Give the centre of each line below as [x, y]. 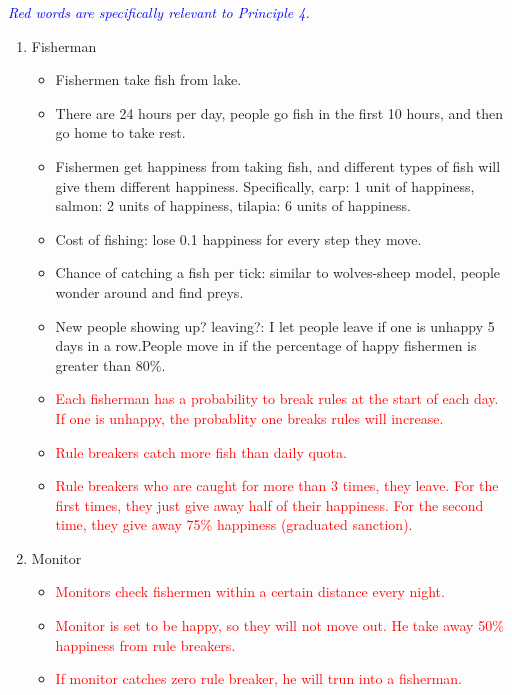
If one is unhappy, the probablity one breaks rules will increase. [249, 417]
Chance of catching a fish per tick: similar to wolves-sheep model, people [278, 272]
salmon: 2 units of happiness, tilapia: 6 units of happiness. [233, 205]
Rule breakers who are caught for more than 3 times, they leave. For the [277, 485]
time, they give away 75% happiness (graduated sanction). [234, 524]
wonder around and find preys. [149, 291]
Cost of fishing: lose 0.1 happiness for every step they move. [238, 238]
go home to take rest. [120, 132]
